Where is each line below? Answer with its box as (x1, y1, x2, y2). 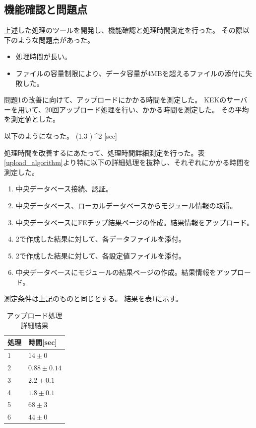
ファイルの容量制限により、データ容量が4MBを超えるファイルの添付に (15, 68, 246, 78)
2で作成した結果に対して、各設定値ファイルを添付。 (15, 250, 186, 260)
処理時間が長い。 (15, 51, 71, 62)
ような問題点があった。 (17, 34, 94, 45)
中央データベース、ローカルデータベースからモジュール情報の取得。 (15, 200, 237, 210)
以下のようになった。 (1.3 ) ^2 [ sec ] (4, 130, 117, 141)
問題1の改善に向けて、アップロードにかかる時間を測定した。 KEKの (4, 94, 227, 105)
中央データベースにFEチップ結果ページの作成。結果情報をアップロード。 (15, 217, 254, 227)
